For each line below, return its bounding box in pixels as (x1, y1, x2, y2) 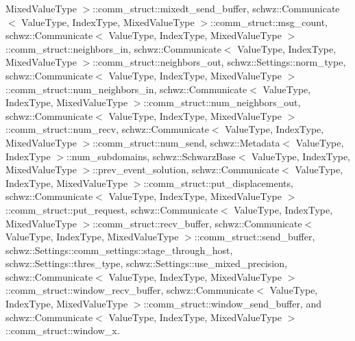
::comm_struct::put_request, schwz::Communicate (5, 202, 218, 216)
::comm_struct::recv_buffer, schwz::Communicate (93, 216, 302, 230)
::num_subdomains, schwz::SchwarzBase (66, 149, 236, 163)
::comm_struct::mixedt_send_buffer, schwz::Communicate (93, 1, 340, 15)
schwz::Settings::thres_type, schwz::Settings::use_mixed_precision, (5, 256, 287, 270)
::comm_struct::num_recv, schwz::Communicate (5, 122, 209, 136)
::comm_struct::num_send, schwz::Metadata (93, 135, 280, 149)
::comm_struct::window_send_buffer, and (143, 296, 322, 311)
